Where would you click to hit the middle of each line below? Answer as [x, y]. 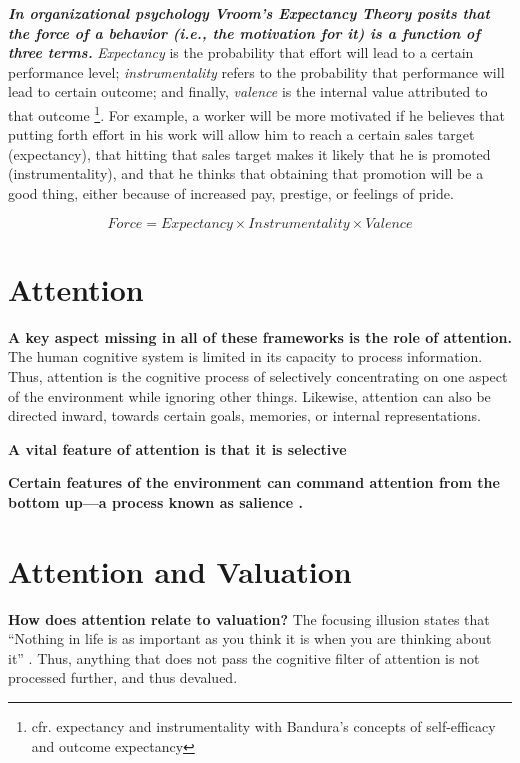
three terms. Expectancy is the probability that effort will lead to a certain [241, 52]
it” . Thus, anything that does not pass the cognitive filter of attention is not [244, 657]
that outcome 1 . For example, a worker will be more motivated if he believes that [257, 113]
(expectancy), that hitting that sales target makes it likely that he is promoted [249, 153]
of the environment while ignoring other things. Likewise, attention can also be [249, 395]
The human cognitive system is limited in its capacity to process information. [245, 356]
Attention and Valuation [180, 570]
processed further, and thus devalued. [123, 677]
